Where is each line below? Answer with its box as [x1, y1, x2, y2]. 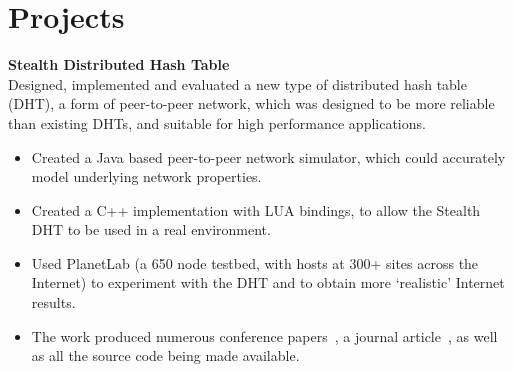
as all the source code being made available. [31, 345, 300, 366]
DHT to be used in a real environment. [31, 219, 271, 240]
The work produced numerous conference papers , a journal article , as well [31, 325, 498, 346]
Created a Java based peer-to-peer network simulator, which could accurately [31, 146, 506, 167]
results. [31, 292, 76, 313]
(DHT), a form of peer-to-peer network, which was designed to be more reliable [8, 93, 495, 114]
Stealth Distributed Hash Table [8, 54, 230, 75]
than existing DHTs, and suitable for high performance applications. [8, 112, 426, 133]
